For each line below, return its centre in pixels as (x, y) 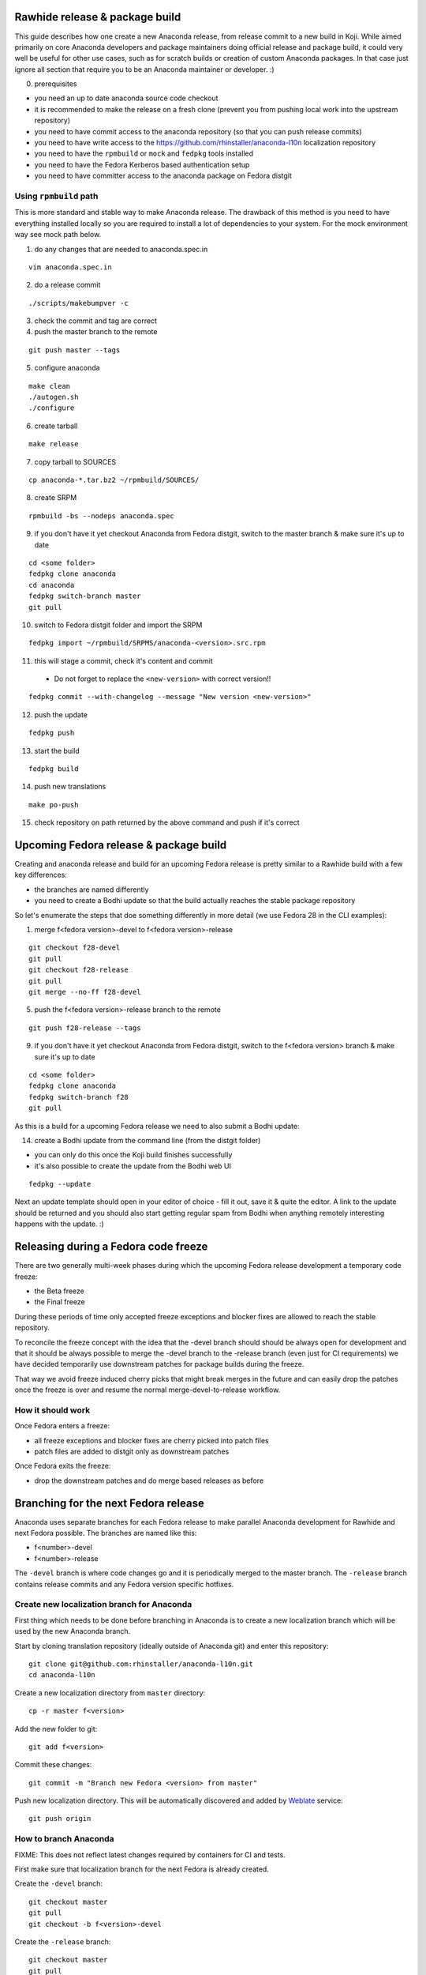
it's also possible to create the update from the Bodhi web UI (133, 1166)
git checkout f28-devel (75, 948)
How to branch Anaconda (64, 1839)
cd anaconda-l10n (62, 1675)
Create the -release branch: (63, 1941)
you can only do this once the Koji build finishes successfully (133, 1155)
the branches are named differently (92, 890)
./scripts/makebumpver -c (79, 303)
